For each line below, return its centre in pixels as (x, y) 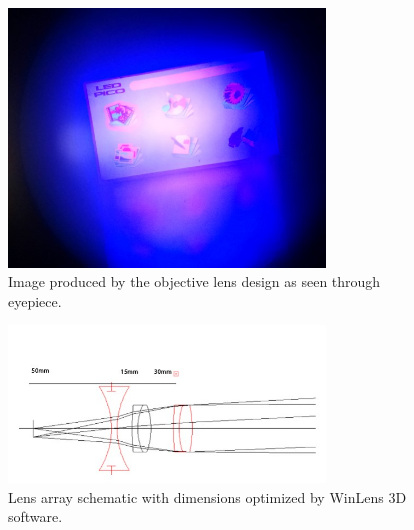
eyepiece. (35, 300)
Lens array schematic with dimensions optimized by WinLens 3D (207, 496)
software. (35, 516)
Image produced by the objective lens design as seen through (194, 281)
